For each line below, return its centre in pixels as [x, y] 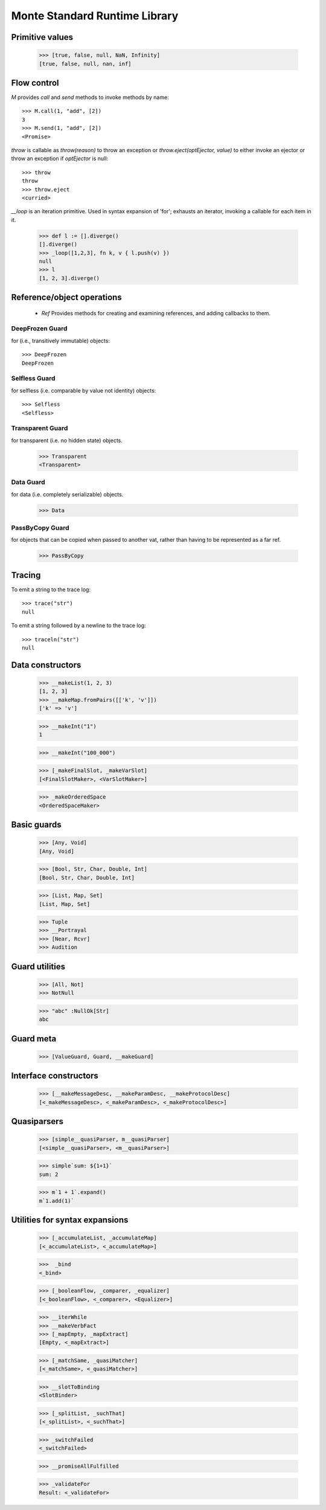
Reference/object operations [66, 297]
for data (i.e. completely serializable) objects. [67, 494]
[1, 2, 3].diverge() [69, 278]
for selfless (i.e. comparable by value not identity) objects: [84, 390]
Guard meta [34, 1039]
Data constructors [46, 665]
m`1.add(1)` [57, 1201]
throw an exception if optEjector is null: [60, 159]
